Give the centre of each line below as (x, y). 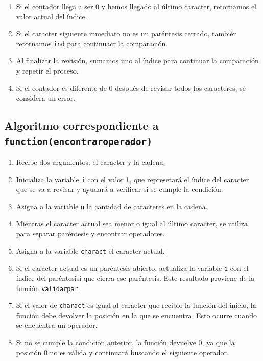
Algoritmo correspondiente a (81, 125)
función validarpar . (48, 288)
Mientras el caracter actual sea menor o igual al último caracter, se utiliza (132, 223)
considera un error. (46, 98)
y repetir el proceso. (47, 71)
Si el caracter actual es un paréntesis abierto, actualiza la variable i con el (132, 268)
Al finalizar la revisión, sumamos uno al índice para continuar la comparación (137, 61)
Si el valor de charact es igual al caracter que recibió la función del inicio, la (136, 305)
